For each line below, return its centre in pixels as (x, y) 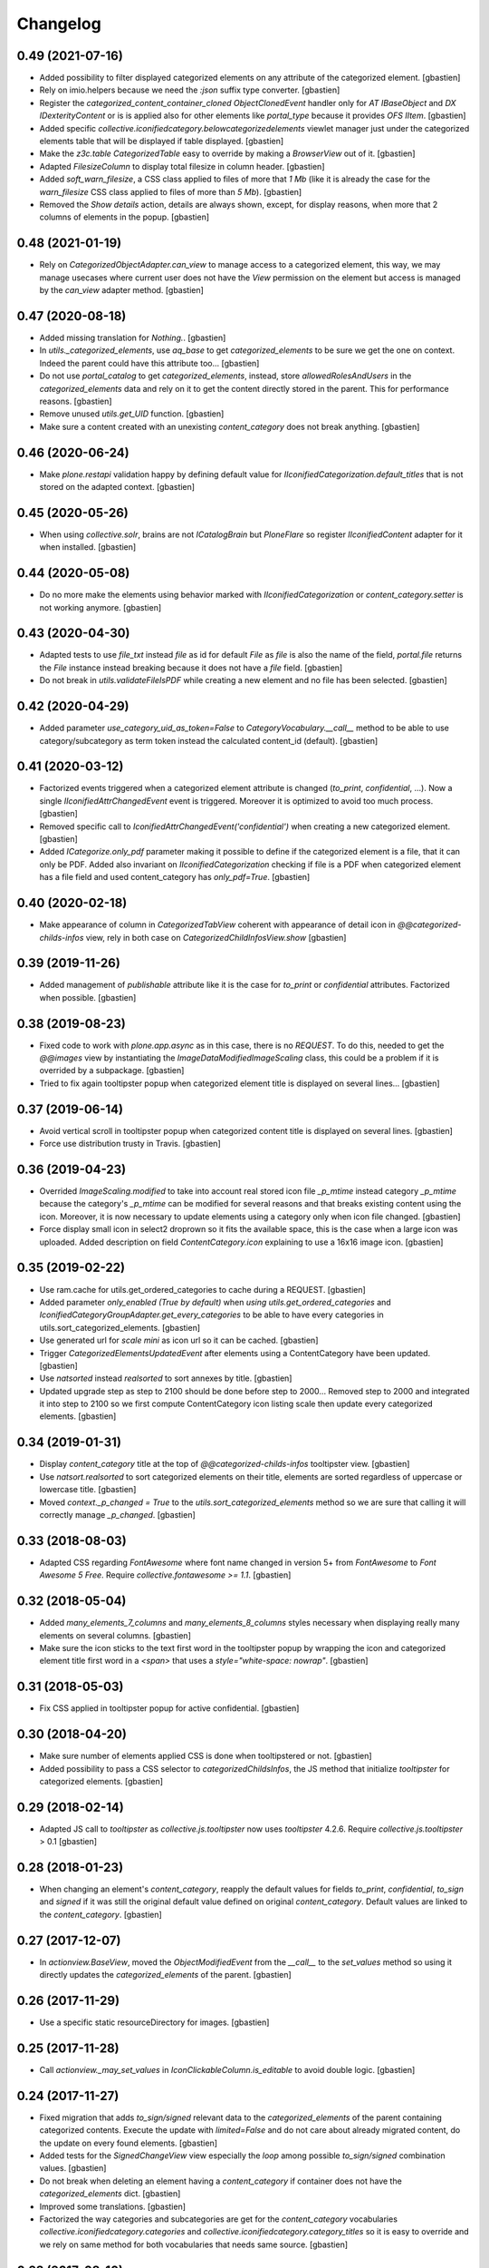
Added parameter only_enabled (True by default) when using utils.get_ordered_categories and (215, 1302)
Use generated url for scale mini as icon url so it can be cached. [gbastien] (179, 1340)
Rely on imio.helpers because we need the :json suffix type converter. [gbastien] (190, 90)
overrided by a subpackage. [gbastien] (112, 1070)
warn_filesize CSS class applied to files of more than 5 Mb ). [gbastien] (171, 191)
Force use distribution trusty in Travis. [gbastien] (130, 1144)
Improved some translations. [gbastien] (112, 2206)
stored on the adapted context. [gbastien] (117, 486)
